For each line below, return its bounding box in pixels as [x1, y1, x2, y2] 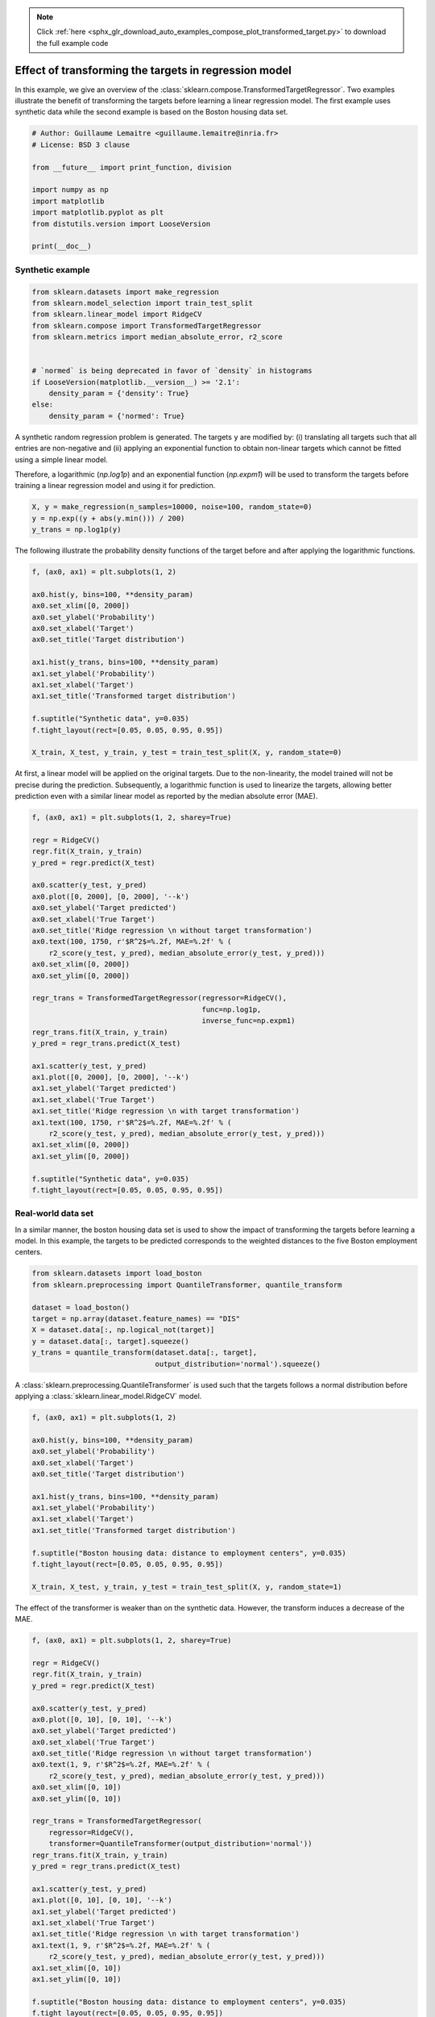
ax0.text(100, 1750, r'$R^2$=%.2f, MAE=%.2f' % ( [31, 937, 232, 946]
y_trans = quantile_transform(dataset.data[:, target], [31, 1348, 258, 1357]
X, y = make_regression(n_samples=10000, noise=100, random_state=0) [31, 503, 313, 512]
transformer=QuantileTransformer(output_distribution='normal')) [48, 1840, 313, 1848]
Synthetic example [14, 264, 90, 275]
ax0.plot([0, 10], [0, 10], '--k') [31, 1714, 172, 1724]
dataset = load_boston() [31, 1303, 130, 1312]
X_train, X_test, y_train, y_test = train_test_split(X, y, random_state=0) [31, 748, 342, 758]
